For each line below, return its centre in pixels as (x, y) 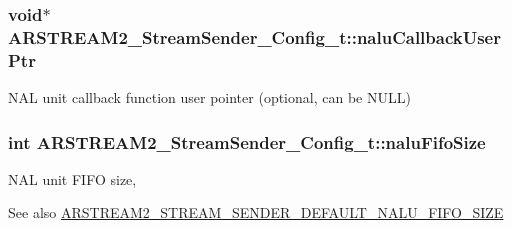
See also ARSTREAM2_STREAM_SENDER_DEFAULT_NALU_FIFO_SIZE (256, 212)
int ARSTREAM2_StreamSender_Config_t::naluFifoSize (247, 141)
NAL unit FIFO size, (72, 178)
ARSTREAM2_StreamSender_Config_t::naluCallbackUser (254, 36)
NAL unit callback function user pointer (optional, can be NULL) (209, 97)
